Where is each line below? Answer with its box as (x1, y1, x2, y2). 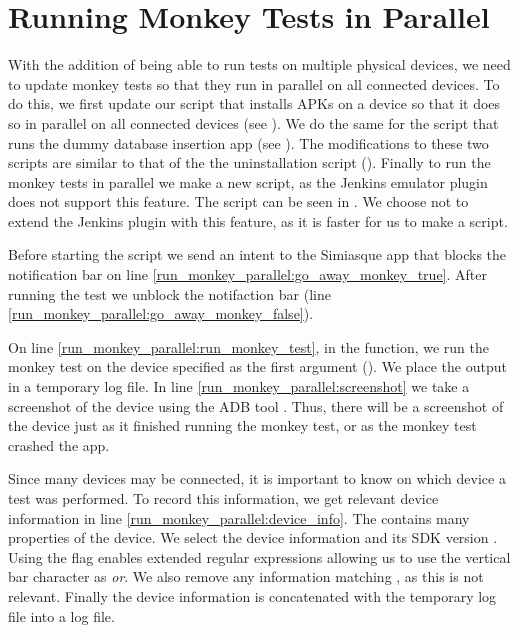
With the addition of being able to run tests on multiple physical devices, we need (8, 54, 511, 75)
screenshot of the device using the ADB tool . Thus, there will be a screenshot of (8, 395, 504, 416)
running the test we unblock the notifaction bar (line (8, 283, 331, 304)
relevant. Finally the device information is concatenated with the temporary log (8, 585, 497, 606)
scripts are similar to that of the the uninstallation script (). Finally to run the (8, 152, 491, 173)
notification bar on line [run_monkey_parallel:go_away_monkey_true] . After (8, 264, 487, 285)
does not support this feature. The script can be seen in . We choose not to (8, 191, 469, 212)
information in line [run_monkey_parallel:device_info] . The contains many (8, 507, 470, 528)
